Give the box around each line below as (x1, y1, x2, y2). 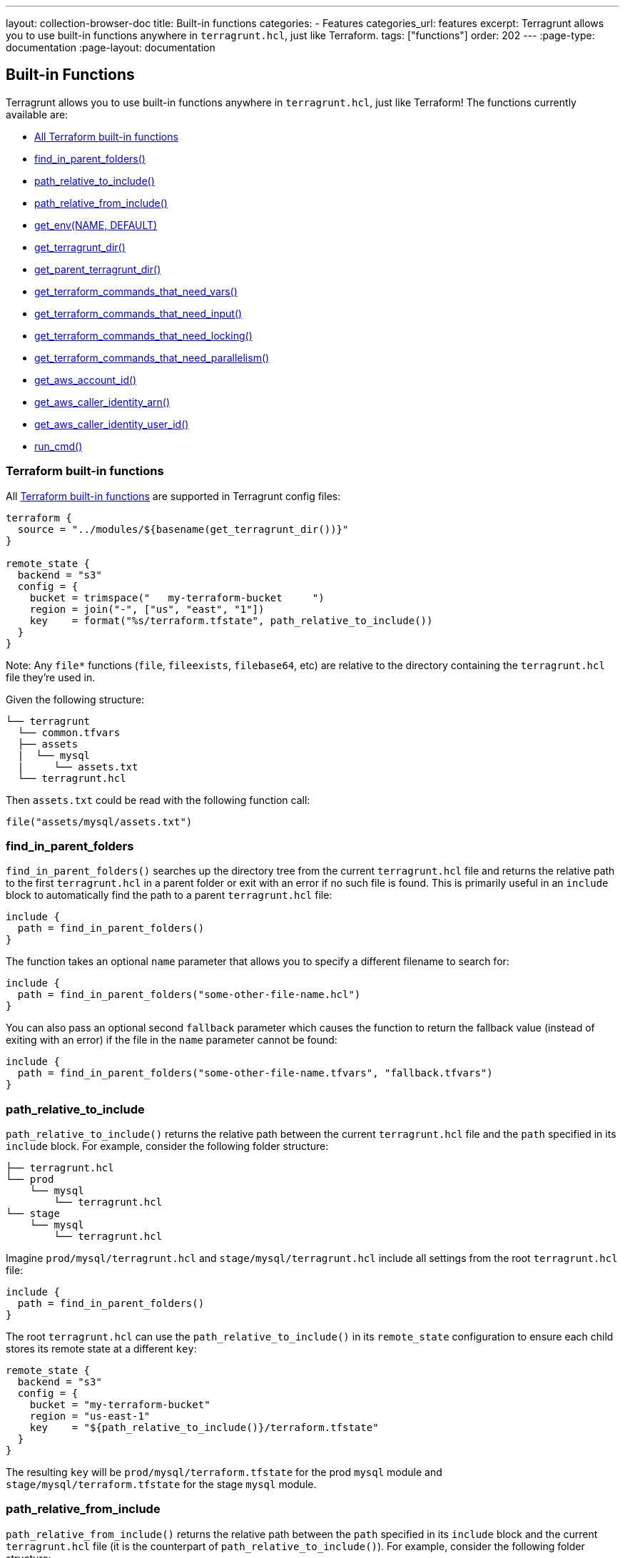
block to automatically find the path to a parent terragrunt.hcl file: (6, 889, 332, 902)
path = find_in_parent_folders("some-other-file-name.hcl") (17, 989, 361, 1001)
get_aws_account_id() (34, 373, 137, 386)
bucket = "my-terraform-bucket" (29, 1399, 210, 1411)
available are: (6, 108, 68, 121)
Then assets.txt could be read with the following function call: (6, 793, 310, 806)
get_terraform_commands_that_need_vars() (34, 285, 238, 297)
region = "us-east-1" (29, 1410, 151, 1422)
